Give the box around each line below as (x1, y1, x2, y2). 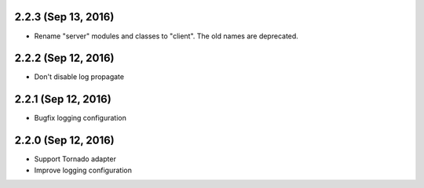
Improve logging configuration (34, 165, 133, 175)
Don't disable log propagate (34, 72, 125, 81)
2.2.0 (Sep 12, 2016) (14, 134, 115, 147)
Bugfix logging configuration (34, 114, 127, 123)
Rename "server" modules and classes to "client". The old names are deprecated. (34, 31, 298, 41)
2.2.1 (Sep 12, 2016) (14, 92, 111, 106)
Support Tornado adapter (34, 154, 117, 164)
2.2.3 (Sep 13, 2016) (14, 10, 115, 23)
